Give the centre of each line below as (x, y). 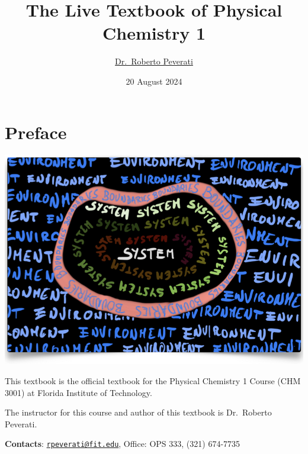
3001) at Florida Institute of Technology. (78, 392)
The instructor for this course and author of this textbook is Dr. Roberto (138, 412)
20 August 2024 (154, 81)
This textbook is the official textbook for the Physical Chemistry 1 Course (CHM (153, 381)
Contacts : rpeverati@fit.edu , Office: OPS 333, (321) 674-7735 (123, 444)
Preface (36, 132)
